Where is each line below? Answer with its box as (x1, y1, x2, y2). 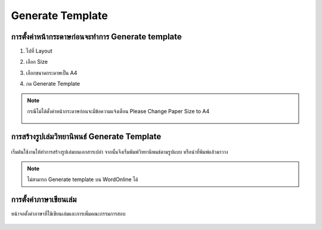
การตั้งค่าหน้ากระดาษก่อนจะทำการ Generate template (11, 32, 182, 42)
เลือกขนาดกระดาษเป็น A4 (26, 69, 78, 76)
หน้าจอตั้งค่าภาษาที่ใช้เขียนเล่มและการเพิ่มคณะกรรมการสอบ (11, 210, 126, 217)
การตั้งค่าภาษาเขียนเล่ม (11, 194, 77, 205)
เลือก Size (26, 58, 48, 66)
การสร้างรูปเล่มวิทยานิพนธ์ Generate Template (11, 131, 162, 141)
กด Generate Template (26, 80, 80, 88)
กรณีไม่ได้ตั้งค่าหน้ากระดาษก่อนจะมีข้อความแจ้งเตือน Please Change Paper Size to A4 (27, 108, 210, 115)
